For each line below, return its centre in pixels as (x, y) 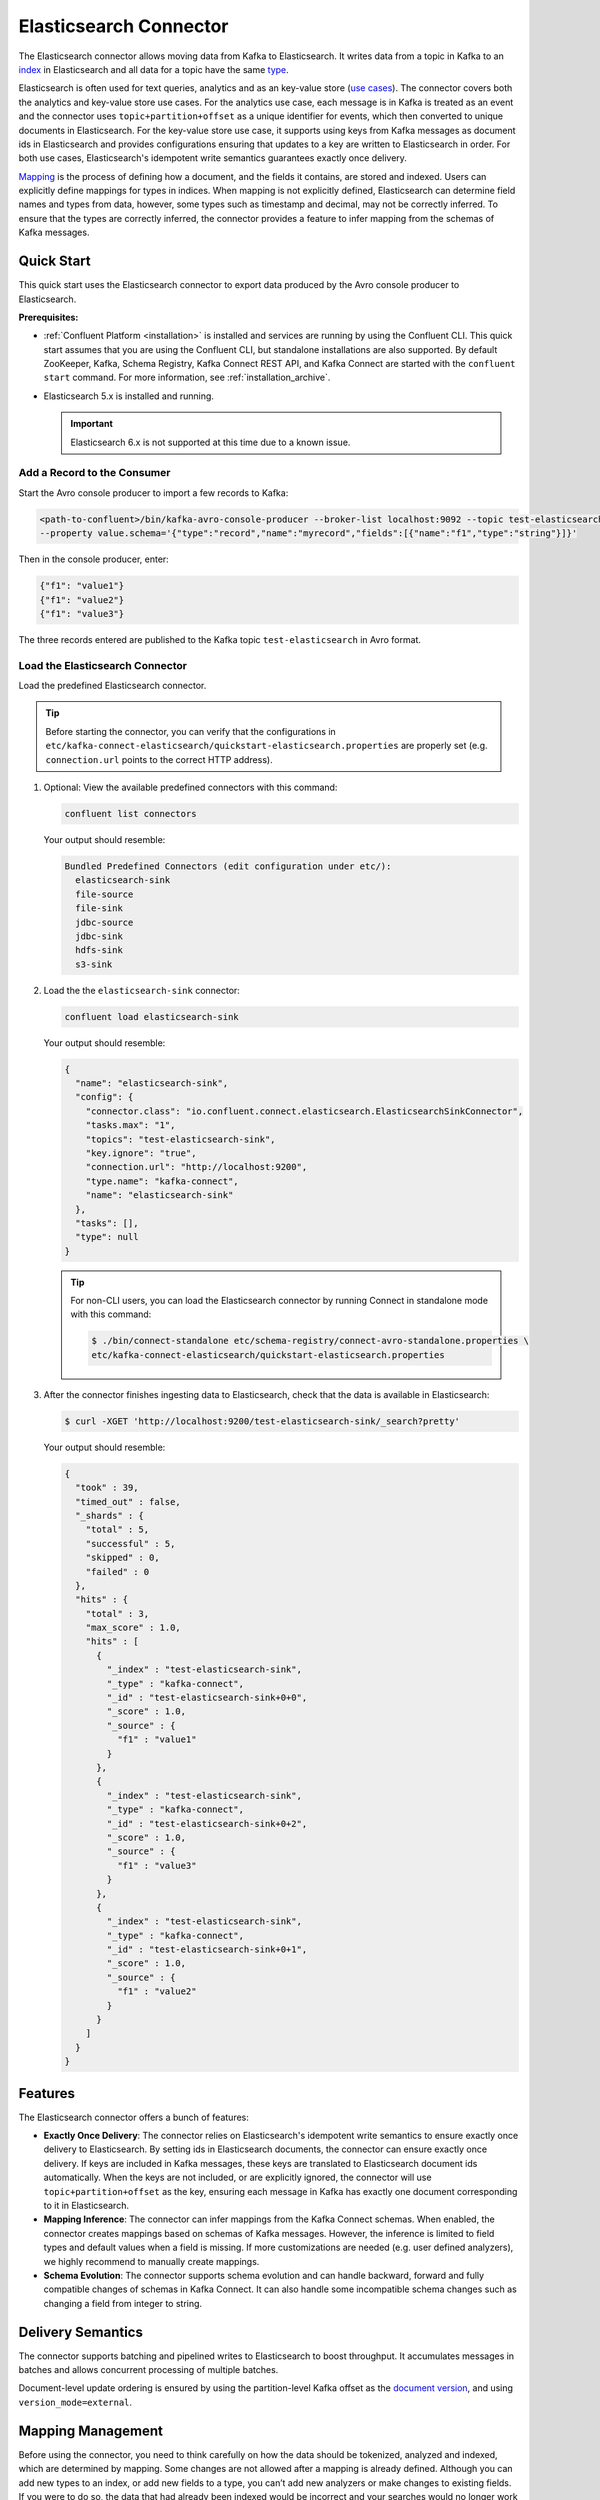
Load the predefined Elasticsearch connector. (112, 686)
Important (92, 424)
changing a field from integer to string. (123, 2303)
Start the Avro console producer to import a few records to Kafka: (153, 492)
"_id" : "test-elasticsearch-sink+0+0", (207, 1698)
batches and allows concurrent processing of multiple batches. (148, 2370)
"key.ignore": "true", (141, 1153)
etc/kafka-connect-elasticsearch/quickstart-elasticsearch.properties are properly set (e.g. (266, 746)
